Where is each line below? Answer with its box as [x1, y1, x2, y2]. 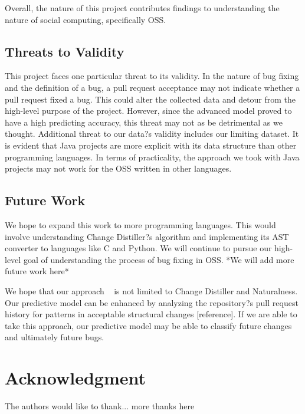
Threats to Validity [5, 42, 124, 60]
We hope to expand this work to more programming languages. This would [5, 218, 276, 231]
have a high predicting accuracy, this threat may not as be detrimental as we [5, 116, 283, 128]
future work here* [5, 265, 69, 277]
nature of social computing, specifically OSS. [5, 13, 166, 25]
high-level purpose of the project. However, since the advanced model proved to [5, 104, 292, 117]
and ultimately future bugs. [5, 331, 104, 343]
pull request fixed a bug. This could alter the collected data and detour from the [5, 93, 296, 105]
